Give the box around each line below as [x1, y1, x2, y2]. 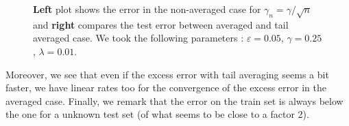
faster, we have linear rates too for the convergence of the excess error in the [5, 80, 326, 95]
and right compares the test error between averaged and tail [33, 17, 289, 31]
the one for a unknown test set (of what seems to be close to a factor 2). [5, 107, 309, 121]
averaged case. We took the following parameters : [33, 31, 244, 45]
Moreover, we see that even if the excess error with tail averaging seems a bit [5, 67, 329, 81]
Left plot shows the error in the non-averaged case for [33, 2, 261, 16]
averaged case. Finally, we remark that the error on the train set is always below [5, 93, 344, 108]
